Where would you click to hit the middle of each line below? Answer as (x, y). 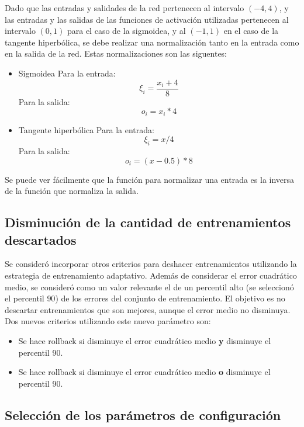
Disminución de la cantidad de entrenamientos (148, 222)
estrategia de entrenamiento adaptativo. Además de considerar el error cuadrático (151, 275)
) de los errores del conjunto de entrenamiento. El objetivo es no (170, 298)
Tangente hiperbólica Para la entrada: (86, 129)
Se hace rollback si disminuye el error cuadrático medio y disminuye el (145, 341)
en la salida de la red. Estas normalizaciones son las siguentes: (116, 53)
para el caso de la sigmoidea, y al (126, 31)
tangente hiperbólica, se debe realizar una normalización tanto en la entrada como (152, 42)
